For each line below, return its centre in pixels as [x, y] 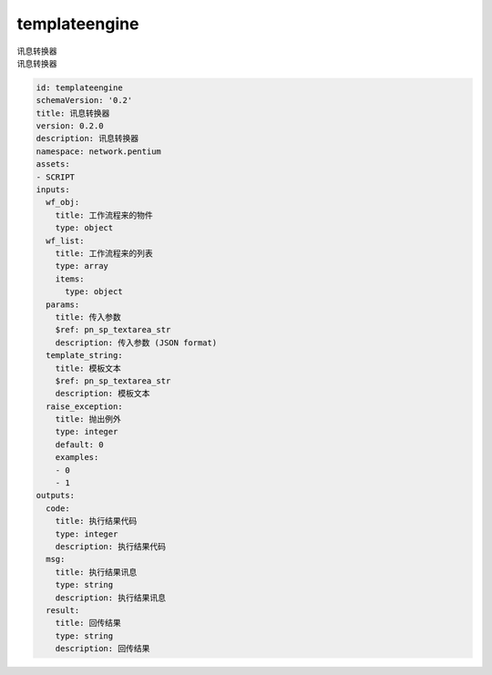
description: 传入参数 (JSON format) [136, 343]
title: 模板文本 [88, 368]
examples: [77, 457]
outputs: [56, 496]
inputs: [53, 190]
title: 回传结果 [88, 623]
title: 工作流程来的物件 [104, 215]
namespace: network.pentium [98, 151]
